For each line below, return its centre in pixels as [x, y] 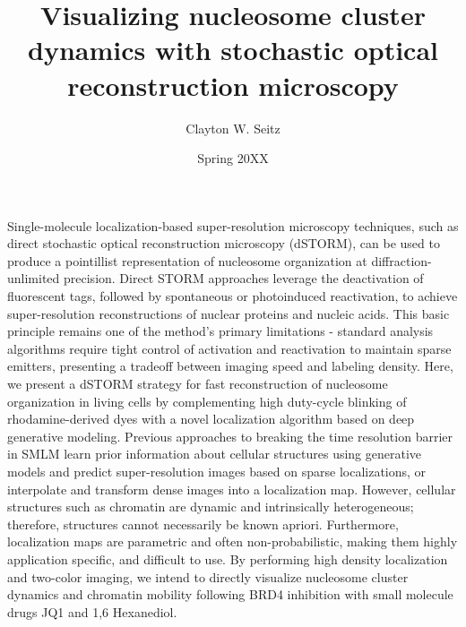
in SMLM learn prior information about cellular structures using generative [215, 454]
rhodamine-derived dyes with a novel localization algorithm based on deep [211, 419]
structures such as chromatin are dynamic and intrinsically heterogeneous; [211, 507]
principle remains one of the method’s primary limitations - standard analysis [220, 331]
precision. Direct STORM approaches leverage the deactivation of [244, 278]
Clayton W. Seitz [233, 128]
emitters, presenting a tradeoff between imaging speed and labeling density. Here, [230, 366]
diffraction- [401, 260]
